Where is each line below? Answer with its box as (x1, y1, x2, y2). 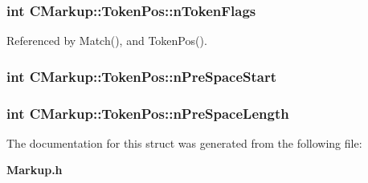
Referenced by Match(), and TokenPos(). (6, 32, 207, 49)
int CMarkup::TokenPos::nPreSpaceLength (6, 103, 289, 123)
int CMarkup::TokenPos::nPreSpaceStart (6, 66, 277, 86)
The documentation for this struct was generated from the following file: (6, 134, 362, 151)
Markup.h (6, 161, 63, 178)
